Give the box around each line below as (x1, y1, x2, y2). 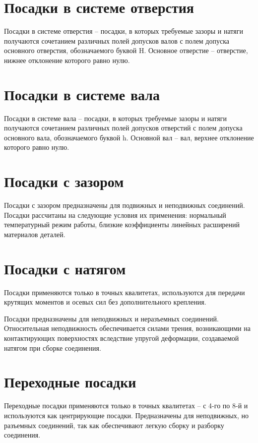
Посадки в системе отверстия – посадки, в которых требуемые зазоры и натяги (4, 26, 243, 36)
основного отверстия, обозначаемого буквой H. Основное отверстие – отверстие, (4, 45, 248, 56)
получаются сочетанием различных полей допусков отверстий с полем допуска (4, 123, 243, 133)
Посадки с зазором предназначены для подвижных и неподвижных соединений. (4, 200, 245, 210)
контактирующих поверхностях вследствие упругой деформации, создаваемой (4, 333, 239, 343)
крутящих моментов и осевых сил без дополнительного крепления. (4, 297, 206, 307)
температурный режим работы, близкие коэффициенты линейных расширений (4, 219, 240, 230)
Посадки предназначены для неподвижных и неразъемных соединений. (4, 313, 219, 323)
